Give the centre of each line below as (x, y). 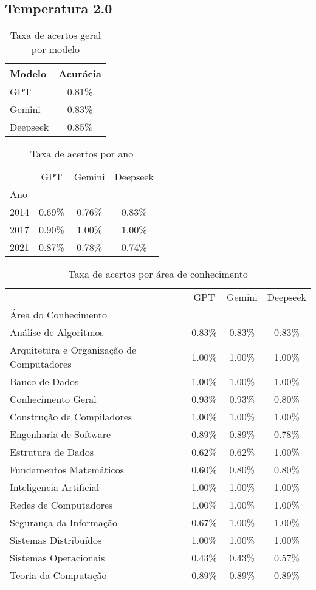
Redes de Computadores (61, 505)
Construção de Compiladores (71, 417)
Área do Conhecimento (59, 315)
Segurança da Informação (64, 523)
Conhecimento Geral (53, 399)
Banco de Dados (44, 382)
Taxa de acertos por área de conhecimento (158, 274)
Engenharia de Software (60, 434)
